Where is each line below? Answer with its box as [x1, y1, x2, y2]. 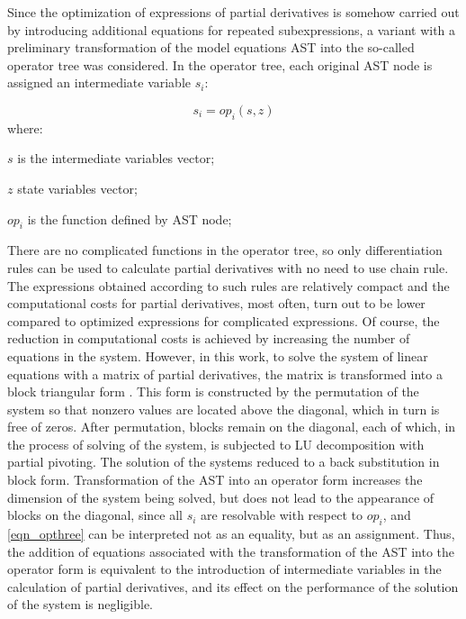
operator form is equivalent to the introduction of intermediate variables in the [7, 560, 442, 578]
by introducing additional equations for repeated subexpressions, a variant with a [7, 20, 456, 39]
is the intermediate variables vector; [17, 149, 215, 168]
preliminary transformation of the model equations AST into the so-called [7, 38, 415, 57]
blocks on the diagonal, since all [7, 505, 183, 524]
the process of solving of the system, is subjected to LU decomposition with [7, 434, 425, 453]
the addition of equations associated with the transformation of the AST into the [7, 542, 455, 560]
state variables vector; [17, 178, 138, 197]
